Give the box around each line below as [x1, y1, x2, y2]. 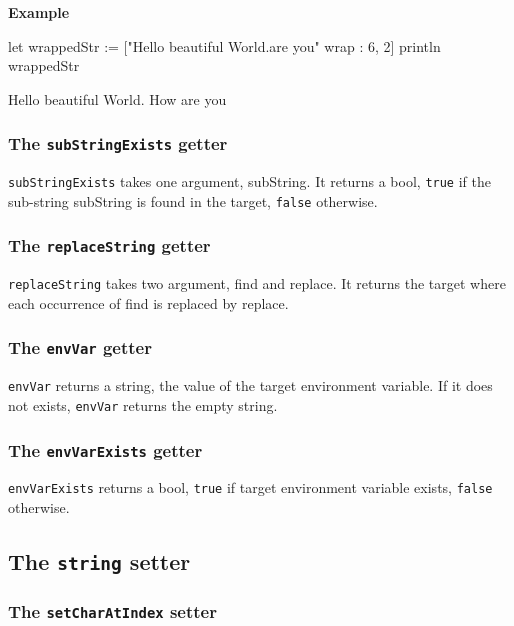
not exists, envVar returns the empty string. [8, 394, 278, 415]
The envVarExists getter [8, 437, 203, 462]
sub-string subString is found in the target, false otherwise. [8, 190, 378, 211]
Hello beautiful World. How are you [8, 88, 227, 109]
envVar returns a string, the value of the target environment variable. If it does [8, 375, 493, 396]
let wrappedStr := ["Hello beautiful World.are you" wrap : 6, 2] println [8, 35, 441, 56]
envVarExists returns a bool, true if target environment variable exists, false [8, 477, 493, 498]
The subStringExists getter [8, 131, 228, 156]
